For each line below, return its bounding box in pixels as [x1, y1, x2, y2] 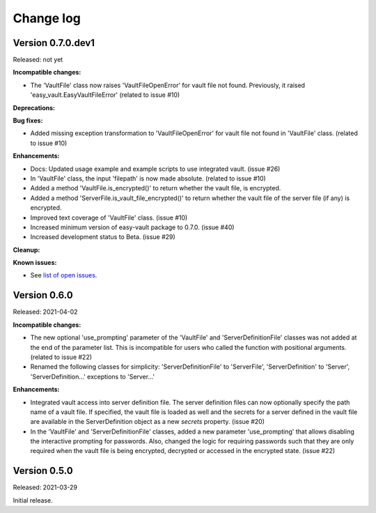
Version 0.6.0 [13, 289, 73, 301]
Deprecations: [13, 103, 56, 112]
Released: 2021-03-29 [13, 483, 78, 491]
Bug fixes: [13, 116, 43, 125]
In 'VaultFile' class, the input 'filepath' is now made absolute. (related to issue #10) [30, 174, 266, 183]
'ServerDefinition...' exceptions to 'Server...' [30, 372, 155, 381]
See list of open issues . [30, 271, 97, 280]
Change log [13, 10, 81, 26]
